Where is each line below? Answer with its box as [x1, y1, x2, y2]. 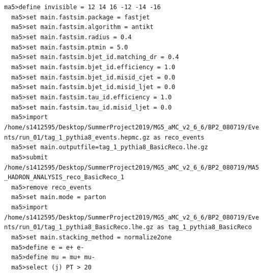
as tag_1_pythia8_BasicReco [157, 224, 252, 231]
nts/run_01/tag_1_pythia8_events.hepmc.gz [4, 133, 150, 141]
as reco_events [153, 133, 204, 141]
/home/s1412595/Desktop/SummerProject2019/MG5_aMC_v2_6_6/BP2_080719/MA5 [4, 163, 259, 171]
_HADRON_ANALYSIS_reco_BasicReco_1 [4, 174, 125, 181]
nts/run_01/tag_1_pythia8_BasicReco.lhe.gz [4, 224, 154, 231]
